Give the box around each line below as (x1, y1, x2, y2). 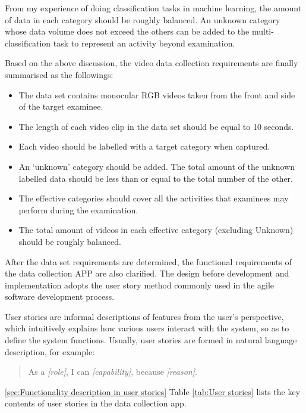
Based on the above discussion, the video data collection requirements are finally (5, 57, 298, 69)
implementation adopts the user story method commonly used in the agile (5, 278, 275, 291)
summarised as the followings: (5, 68, 113, 80)
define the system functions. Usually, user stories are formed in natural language (5, 334, 297, 346)
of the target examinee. (18, 100, 103, 113)
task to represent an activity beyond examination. (53, 36, 235, 49)
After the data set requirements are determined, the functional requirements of (5, 255, 292, 268)
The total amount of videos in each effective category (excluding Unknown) (18, 223, 294, 236)
